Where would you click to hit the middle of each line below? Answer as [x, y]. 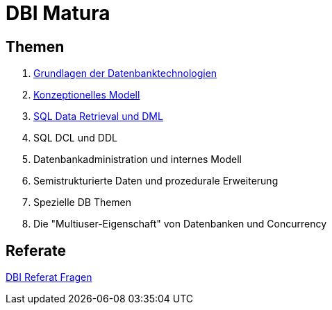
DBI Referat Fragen [49, 277]
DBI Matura [58, 13]
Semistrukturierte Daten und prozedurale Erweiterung [156, 181]
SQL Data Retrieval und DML [98, 117]
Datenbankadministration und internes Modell [138, 160]
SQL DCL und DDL [75, 138]
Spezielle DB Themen [83, 203]
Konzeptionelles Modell [87, 95]
